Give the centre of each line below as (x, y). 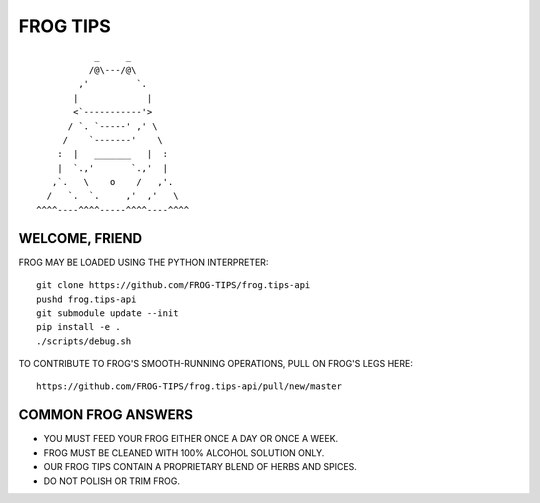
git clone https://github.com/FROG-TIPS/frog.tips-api (173, 285)
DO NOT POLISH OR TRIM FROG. (111, 481)
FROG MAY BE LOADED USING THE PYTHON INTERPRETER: (143, 262)
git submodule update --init (107, 313)
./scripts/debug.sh (84, 341)
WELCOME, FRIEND (80, 238)
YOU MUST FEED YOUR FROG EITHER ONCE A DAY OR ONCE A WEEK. (191, 439)
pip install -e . (78, 327)
